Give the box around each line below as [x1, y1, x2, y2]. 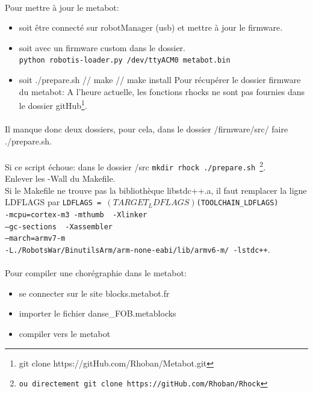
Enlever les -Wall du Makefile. [5, 172, 116, 185]
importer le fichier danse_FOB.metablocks [19, 307, 176, 320]
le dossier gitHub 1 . [19, 97, 87, 111]
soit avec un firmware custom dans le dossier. [19, 41, 185, 54]
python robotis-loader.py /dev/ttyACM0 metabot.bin [19, 56, 231, 65]
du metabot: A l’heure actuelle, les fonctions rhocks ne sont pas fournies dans [19, 85, 305, 97]
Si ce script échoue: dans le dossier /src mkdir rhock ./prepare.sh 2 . [5, 158, 266, 173]
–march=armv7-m [5, 234, 66, 243]
